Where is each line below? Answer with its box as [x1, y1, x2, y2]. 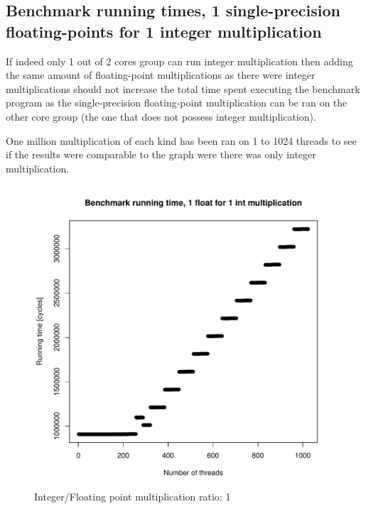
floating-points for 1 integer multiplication [6, 20, 322, 42]
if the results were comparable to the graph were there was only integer [6, 147, 316, 162]
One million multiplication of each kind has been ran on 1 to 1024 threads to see [6, 133, 357, 148]
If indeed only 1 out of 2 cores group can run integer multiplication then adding [6, 53, 353, 68]
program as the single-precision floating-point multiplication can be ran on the [6, 95, 348, 110]
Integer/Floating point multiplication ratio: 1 [34, 488, 231, 503]
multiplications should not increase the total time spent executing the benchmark [6, 81, 360, 96]
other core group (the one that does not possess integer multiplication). [6, 109, 316, 124]
